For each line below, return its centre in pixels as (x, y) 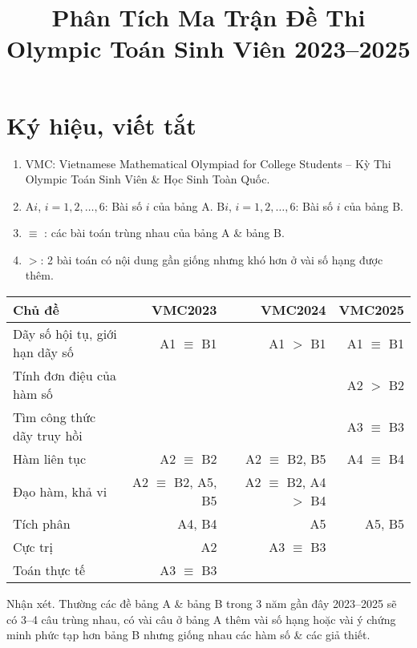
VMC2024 (294, 310)
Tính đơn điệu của (65, 376)
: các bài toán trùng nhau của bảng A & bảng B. (164, 233)
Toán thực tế (49, 570)
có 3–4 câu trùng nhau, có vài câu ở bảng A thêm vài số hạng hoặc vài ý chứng (201, 619)
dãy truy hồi (48, 436)
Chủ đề (36, 310)
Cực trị (33, 547)
